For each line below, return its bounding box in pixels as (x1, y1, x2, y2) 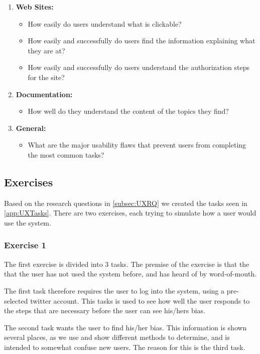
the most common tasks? (28, 149, 104, 160)
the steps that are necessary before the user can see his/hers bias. (4, 305, 205, 316)
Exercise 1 (4, 239, 46, 251)
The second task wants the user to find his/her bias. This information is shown (4, 322, 247, 332)
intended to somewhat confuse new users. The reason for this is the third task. (4, 341, 245, 352)
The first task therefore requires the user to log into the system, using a (4, 285, 225, 296)
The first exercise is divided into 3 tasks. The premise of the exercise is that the (4, 258, 249, 269)
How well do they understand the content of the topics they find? (28, 106, 229, 116)
